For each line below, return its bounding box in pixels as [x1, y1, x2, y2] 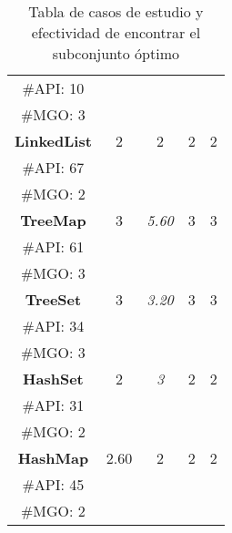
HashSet [23, 368, 84, 389]
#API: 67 [22, 157, 85, 178]
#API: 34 [22, 315, 85, 336]
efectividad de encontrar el [31, 22, 201, 43]
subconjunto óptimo [52, 43, 180, 64]
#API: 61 [22, 236, 85, 257]
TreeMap [20, 210, 86, 231]
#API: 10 [22, 77, 85, 98]
